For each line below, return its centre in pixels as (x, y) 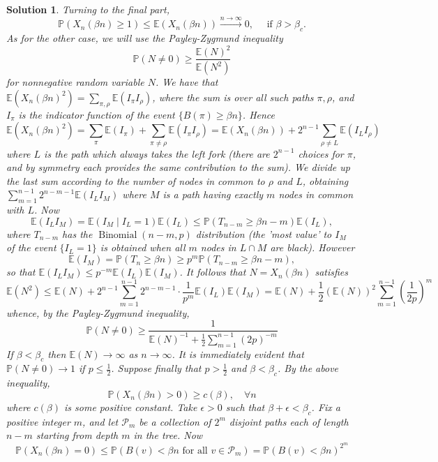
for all (195, 450)
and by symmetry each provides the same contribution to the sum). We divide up (178, 167)
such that (245, 407)
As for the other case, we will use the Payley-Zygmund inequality (145, 38)
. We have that (187, 82)
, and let (100, 421)
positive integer (38, 421)
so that (21, 272)
